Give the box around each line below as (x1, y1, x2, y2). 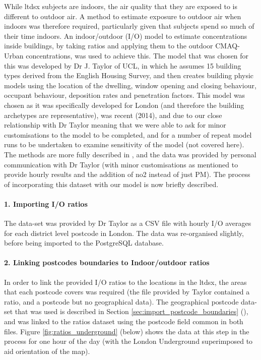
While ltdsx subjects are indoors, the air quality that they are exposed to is (4, 1, 238, 11)
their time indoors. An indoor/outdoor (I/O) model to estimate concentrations (4, 30, 247, 41)
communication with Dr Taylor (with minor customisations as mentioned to (4, 159, 238, 169)
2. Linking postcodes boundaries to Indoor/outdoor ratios (4, 257, 210, 268)
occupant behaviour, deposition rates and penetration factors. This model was (4, 90, 245, 100)
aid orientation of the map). (4, 345, 90, 356)
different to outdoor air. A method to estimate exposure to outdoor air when (4, 11, 241, 21)
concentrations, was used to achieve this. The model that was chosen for (26, 50, 249, 61)
